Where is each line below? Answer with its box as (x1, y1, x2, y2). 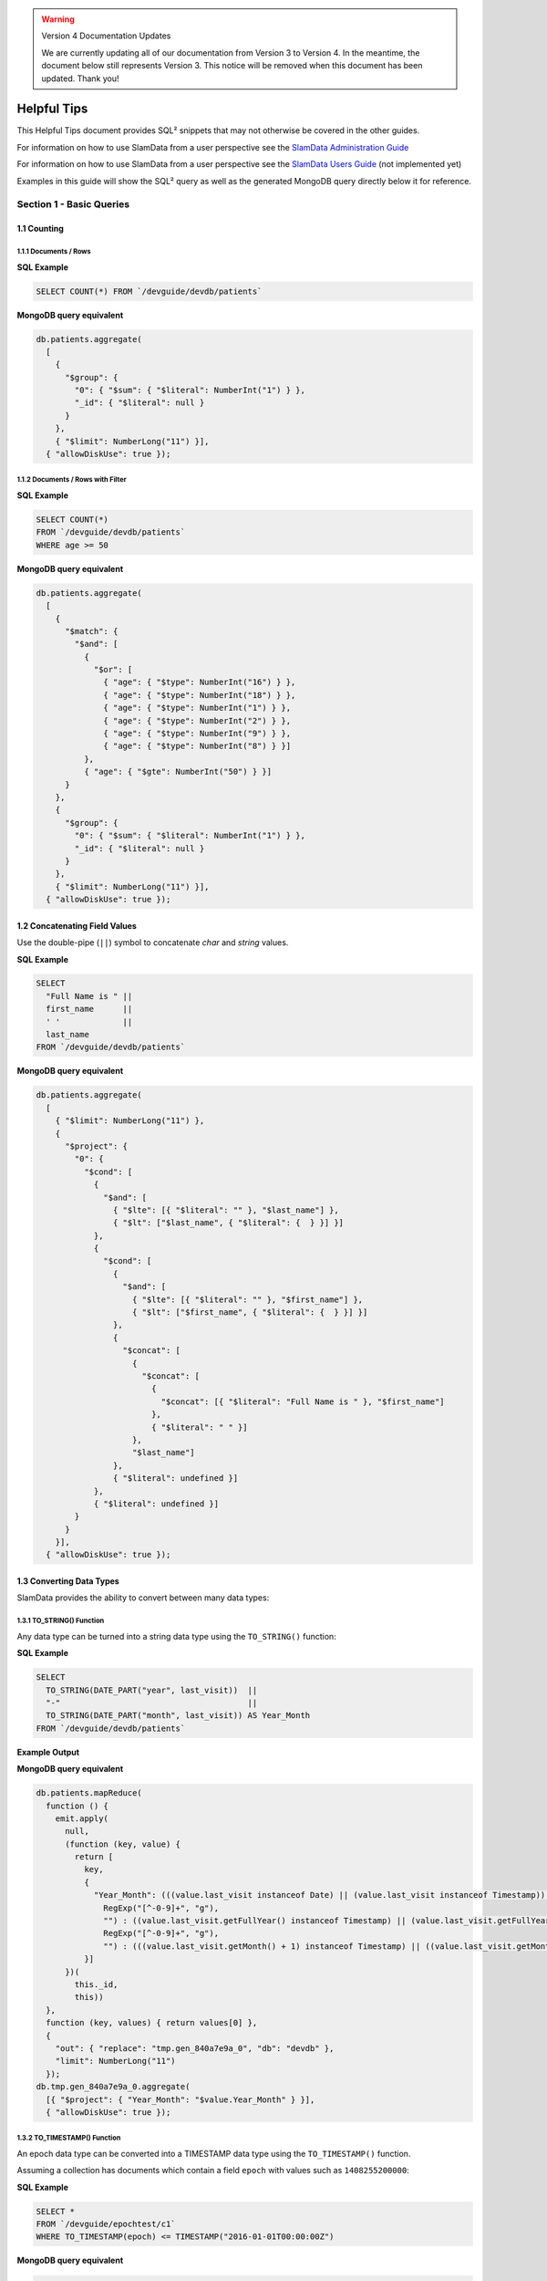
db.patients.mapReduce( (36, 1788, 143, 1798)
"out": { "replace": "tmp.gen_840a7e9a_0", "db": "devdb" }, (55, 2043, 335, 2053)
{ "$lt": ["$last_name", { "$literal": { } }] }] (112, 1218, 345, 1228)
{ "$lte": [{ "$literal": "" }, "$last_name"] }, (112, 1204, 339, 1215)
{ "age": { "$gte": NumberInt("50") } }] (83, 766, 273, 777)
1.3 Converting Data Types (16, 1576, 120, 1587)
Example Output (16, 1746, 80, 1757)
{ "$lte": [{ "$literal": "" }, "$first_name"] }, (132, 1294, 364, 1305)
